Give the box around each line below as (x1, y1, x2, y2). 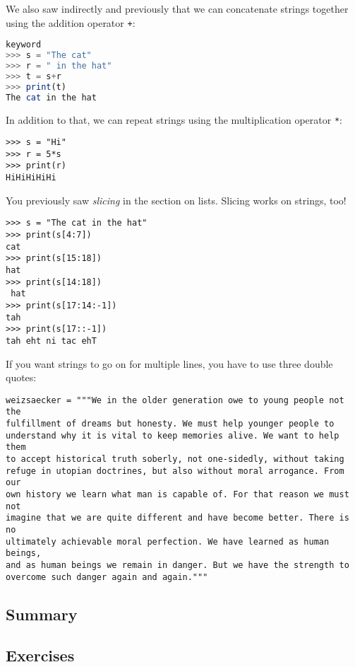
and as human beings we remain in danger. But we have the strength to (6, 559, 349, 570)
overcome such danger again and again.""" (6, 572, 208, 582)
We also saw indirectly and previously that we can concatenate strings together (6, 1, 349, 16)
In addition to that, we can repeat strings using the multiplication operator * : (6, 112, 342, 127)
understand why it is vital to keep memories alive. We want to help (6, 430, 339, 441)
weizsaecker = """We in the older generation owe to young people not (6, 395, 344, 405)
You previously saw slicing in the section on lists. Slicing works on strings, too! (6, 192, 347, 207)
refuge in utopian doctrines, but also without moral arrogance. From (6, 465, 344, 476)
